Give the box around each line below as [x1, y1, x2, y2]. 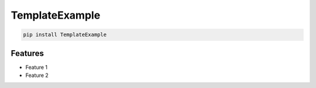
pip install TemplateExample [23, 31, 107, 38]
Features [11, 48, 44, 58]
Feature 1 [25, 64, 48, 71]
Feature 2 [25, 72, 49, 79]
